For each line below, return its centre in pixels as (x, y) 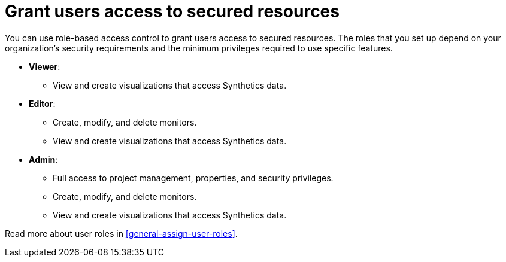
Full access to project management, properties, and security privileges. (193, 178)
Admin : (43, 159)
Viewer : (45, 66)
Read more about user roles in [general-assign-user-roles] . (121, 233)
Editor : (42, 103)
